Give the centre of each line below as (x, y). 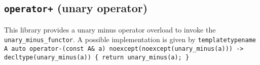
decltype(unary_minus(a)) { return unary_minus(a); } (97, 57)
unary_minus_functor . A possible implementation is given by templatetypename (130, 39)
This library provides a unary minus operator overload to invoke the (110, 29)
